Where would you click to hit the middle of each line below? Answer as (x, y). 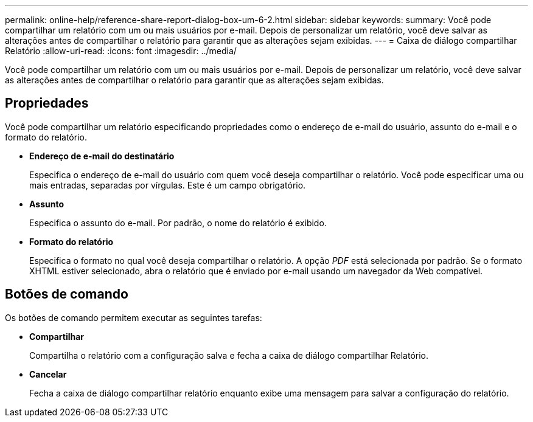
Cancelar (48, 374)
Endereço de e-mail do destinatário (102, 156)
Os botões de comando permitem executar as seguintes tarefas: (134, 317)
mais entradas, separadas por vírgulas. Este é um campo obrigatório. (168, 185)
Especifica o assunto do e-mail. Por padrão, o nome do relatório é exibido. (178, 223)
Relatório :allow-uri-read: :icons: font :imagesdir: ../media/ (121, 51)
